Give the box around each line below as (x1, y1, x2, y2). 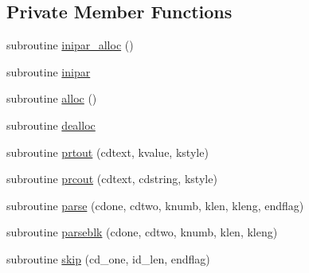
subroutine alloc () (6, 90, 97, 107)
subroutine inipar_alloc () (6, 37, 134, 53)
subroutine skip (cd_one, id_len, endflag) (6, 250, 210, 267)
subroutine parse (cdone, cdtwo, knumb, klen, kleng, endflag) (6, 197, 304, 213)
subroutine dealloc (6, 116, 96, 133)
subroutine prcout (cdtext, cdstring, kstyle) (6, 170, 217, 187)
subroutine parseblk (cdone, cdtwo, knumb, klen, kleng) (6, 224, 278, 240)
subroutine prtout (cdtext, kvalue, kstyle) (6, 143, 209, 160)
